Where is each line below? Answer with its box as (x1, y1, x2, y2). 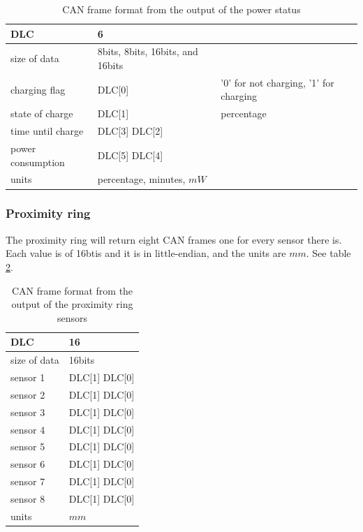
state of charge (10, 106, 73, 121)
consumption (10, 154, 65, 169)
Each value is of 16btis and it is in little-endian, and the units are (6, 246, 286, 260)
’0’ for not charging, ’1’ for (221, 75, 334, 89)
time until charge (10, 124, 84, 138)
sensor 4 (10, 422, 45, 436)
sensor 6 (10, 457, 45, 471)
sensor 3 (10, 404, 45, 419)
